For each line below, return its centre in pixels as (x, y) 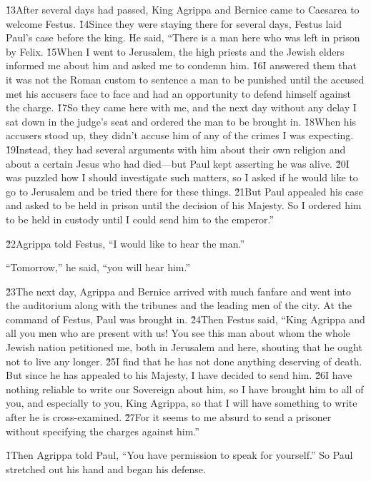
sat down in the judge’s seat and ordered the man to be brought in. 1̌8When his (181, 121)
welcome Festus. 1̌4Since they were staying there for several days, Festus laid (174, 23)
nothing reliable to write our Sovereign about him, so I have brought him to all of (185, 389)
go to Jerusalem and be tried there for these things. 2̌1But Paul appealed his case (185, 191)
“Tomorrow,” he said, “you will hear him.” (98, 267)
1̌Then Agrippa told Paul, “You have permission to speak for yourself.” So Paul (179, 455)
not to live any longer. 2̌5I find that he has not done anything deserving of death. (184, 361)
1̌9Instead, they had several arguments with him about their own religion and (176, 149)
